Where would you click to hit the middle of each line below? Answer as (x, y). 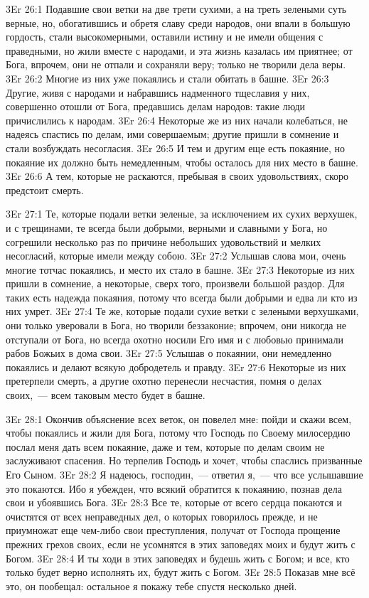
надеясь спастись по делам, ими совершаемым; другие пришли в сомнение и (172, 134)
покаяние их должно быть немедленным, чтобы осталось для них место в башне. (182, 162)
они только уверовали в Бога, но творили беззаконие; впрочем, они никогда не (176, 325)
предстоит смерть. (45, 189)
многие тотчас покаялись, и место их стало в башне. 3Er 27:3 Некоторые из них (180, 269)
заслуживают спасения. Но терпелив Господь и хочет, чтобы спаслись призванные (184, 460)
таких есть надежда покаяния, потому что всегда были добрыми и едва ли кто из (182, 297)
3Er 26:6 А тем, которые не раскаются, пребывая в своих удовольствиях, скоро (177, 176)
